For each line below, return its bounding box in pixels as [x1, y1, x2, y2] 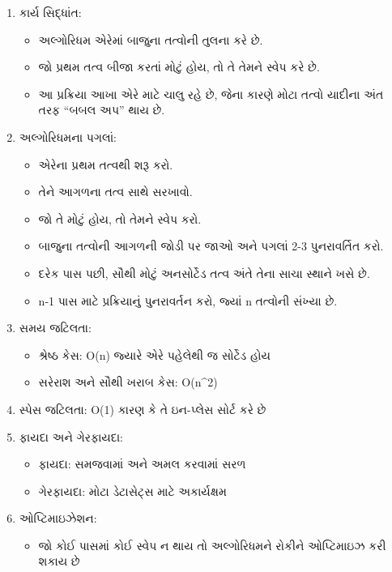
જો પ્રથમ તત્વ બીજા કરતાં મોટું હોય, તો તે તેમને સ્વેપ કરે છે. [38, 58, 320, 75]
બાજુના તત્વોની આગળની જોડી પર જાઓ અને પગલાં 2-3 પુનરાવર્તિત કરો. [38, 237, 384, 254]
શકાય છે [38, 553, 80, 570]
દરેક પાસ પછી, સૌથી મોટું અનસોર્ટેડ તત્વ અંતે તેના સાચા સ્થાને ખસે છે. [38, 264, 370, 281]
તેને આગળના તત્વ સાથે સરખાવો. [38, 183, 193, 200]
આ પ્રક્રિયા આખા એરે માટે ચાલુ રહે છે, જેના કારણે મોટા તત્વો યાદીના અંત [38, 85, 384, 102]
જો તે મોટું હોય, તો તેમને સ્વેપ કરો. [38, 210, 202, 227]
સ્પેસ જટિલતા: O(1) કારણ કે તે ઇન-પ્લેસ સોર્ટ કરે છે [19, 400, 266, 417]
